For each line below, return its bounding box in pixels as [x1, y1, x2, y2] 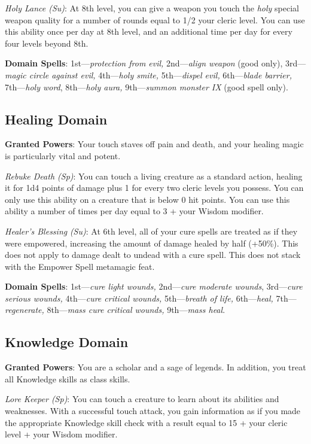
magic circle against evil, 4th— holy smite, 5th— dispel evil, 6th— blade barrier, [5, 68, 292, 81]
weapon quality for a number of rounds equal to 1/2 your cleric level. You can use [5, 13, 305, 26]
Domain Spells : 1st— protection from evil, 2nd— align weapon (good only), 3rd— [5, 57, 306, 69]
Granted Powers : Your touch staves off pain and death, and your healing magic [5, 138, 304, 150]
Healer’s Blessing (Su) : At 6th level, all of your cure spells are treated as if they [5, 224, 298, 237]
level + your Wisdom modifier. [5, 428, 118, 440]
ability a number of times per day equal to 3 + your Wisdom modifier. [5, 205, 264, 217]
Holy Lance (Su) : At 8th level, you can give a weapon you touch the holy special [5, 2, 299, 14]
